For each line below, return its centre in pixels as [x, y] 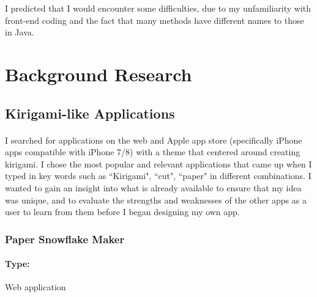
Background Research [99, 74]
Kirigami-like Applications [90, 113]
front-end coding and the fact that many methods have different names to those [155, 20]
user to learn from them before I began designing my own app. [122, 212]
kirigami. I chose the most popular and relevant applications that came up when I [158, 163]
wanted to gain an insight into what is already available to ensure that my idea [153, 187]
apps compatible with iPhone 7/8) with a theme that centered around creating [153, 152]
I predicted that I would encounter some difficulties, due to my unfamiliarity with [158, 8]
